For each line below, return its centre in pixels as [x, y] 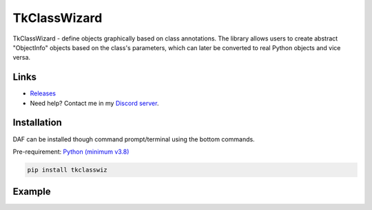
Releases [43, 93]
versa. [22, 58]
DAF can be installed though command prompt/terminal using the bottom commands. [134, 139]
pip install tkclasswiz [68, 170]
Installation [37, 122]
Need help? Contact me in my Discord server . [94, 103]
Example [32, 192]
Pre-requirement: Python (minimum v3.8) [71, 152]
